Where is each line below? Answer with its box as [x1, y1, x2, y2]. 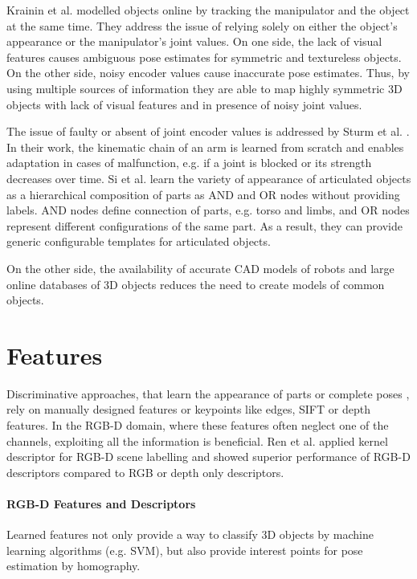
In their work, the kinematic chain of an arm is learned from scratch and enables [6, 138, 404, 155]
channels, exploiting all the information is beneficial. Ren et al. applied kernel [6, 432, 388, 449]
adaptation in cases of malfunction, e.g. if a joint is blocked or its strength [6, 154, 372, 171]
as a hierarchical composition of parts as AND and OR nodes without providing [6, 186, 400, 202]
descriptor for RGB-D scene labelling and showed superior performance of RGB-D [6, 448, 411, 465]
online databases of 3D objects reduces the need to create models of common [6, 275, 385, 292]
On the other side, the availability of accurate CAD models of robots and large [6, 259, 395, 276]
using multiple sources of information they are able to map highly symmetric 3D [6, 80, 403, 96]
